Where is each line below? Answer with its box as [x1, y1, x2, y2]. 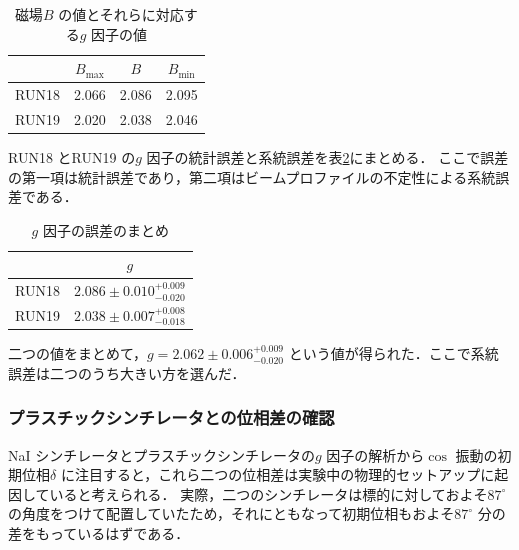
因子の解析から [326, 444, 425, 465]
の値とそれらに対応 [58, 4, 184, 24]
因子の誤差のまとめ [42, 219, 169, 240]
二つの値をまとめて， [8, 343, 148, 364]
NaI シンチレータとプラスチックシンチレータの [8, 444, 315, 465]
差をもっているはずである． [8, 522, 190, 543]
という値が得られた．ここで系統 [288, 343, 499, 364]
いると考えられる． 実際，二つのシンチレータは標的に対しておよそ [49, 483, 488, 504]
